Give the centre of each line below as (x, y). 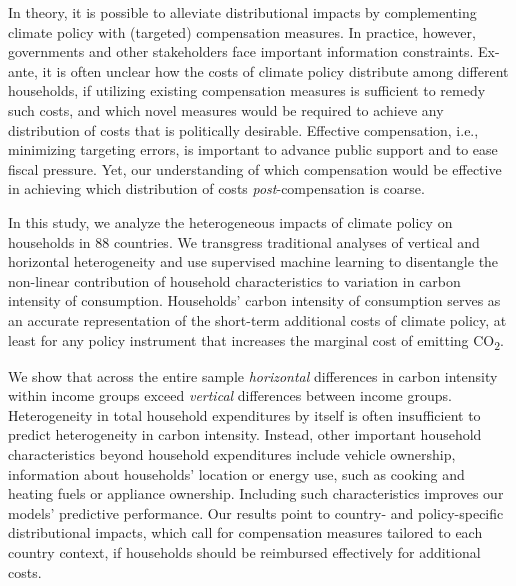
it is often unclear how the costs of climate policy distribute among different (275, 70)
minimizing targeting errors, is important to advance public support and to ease (253, 149)
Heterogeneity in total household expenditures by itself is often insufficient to (244, 414)
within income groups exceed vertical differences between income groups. (230, 395)
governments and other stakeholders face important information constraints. (241, 51)
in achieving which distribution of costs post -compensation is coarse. (216, 188)
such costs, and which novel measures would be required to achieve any (226, 109)
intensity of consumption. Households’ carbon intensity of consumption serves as (254, 300)
